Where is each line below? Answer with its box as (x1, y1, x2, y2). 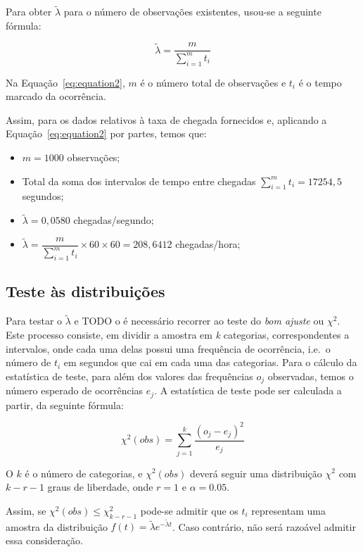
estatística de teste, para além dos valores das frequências (6, 368, 253, 383)
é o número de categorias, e (25, 465, 143, 480)
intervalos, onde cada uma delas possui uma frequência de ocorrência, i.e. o (6, 341, 331, 356)
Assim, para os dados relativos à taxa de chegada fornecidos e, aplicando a (6, 112, 327, 127)
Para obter (6, 4, 52, 19)
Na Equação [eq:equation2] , (6, 75, 125, 89)
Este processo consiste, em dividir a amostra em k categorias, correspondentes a (6, 327, 350, 341)
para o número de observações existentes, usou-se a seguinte (63, 4, 321, 19)
